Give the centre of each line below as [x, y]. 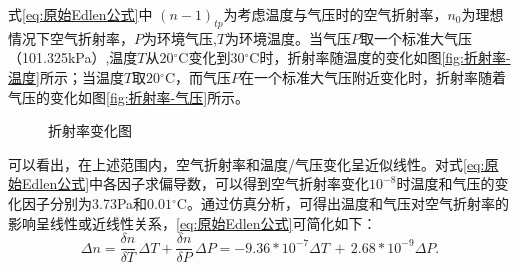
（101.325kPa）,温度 [73, 57]
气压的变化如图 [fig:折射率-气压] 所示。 [129, 96]
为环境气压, [180, 37]
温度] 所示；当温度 [66, 76]
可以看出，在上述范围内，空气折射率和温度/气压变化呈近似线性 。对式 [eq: [246, 163]
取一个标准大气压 [416, 37]
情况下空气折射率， [71, 37]
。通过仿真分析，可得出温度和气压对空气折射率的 [347, 202]
